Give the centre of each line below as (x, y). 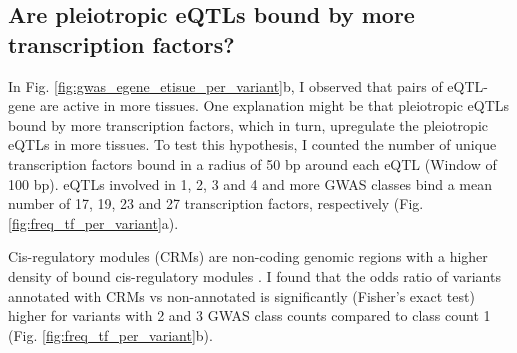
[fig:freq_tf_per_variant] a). (93, 222)
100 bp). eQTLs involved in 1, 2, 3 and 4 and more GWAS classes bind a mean (250, 183)
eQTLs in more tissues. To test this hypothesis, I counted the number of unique (252, 144)
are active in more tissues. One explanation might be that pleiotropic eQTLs (274, 105)
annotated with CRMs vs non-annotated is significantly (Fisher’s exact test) (241, 295)
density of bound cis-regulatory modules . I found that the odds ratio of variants (254, 275)
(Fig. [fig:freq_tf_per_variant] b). (110, 334)
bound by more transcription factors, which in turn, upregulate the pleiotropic (248, 124)
